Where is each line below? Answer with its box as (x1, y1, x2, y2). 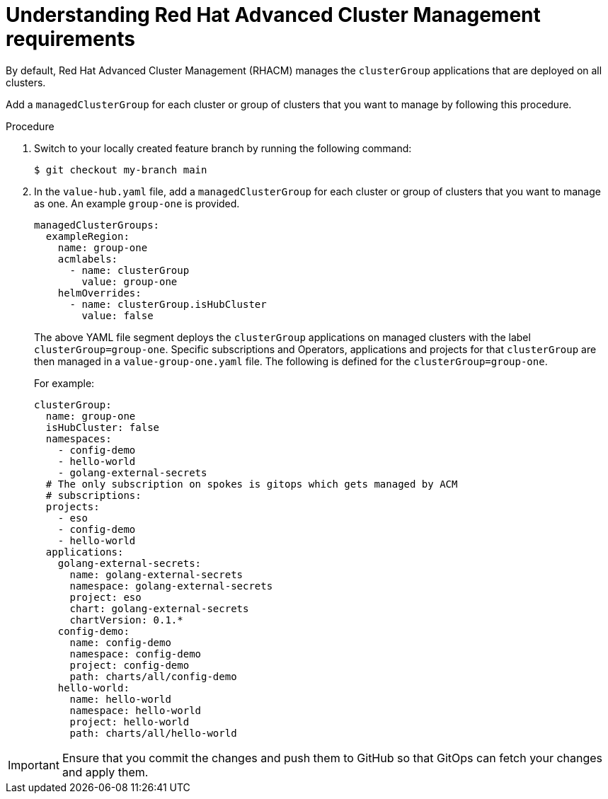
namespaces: (45, 432, 112, 444)
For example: (34, 376, 95, 389)
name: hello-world (69, 693, 171, 705)
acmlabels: (57, 253, 118, 265)
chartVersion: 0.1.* (69, 614, 183, 626)
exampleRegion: (45, 230, 130, 242)
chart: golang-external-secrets (69, 602, 249, 614)
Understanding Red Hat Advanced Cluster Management (6, 3, 541, 27)
